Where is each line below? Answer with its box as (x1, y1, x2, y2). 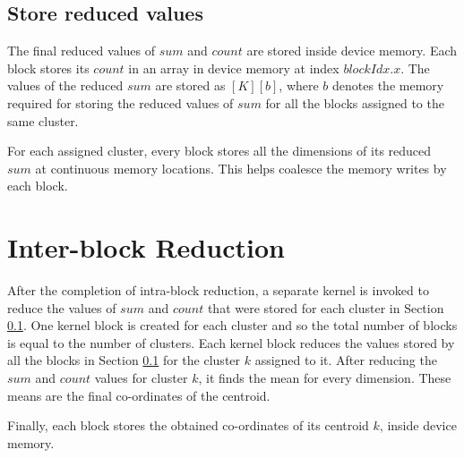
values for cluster (94, 369, 188, 387)
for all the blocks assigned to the (265, 93, 444, 112)
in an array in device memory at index (128, 58, 339, 77)
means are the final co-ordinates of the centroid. (7, 386, 271, 404)
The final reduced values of (7, 41, 156, 60)
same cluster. (7, 111, 79, 130)
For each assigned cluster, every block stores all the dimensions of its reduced (7, 141, 432, 160)
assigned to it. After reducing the (254, 351, 437, 369)
